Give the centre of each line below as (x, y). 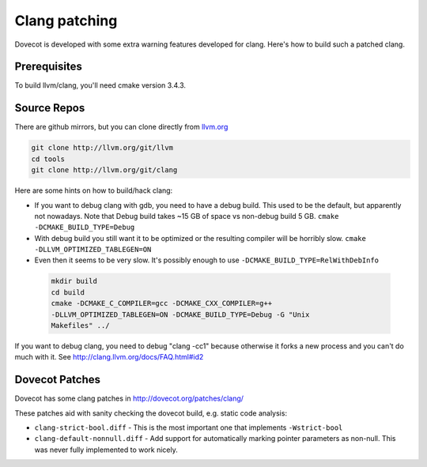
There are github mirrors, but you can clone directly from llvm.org (121, 127)
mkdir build (74, 281)
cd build (68, 292)
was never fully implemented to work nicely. (106, 450)
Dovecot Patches (58, 380)
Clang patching (66, 21)
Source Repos (50, 108)
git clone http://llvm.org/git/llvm (102, 148)
